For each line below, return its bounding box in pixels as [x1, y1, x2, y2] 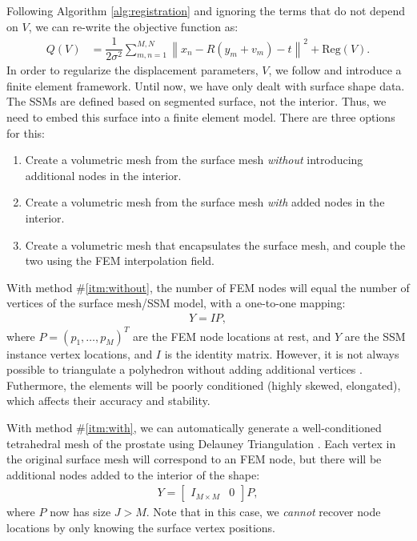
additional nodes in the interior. [25, 166, 182, 183]
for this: [6, 124, 45, 141]
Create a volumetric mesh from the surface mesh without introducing [25, 151, 363, 168]
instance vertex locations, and [6, 345, 153, 362]
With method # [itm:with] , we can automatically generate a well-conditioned [6, 419, 382, 435]
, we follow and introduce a [268, 62, 402, 78]
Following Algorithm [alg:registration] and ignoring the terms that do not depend [6, 2, 406, 18]
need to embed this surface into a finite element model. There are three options [6, 109, 395, 126]
